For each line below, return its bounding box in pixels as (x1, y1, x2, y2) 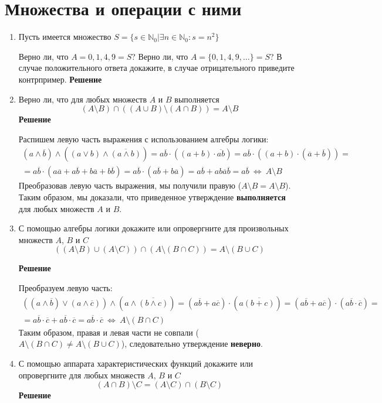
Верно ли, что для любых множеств (18, 93, 147, 105)
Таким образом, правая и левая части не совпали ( (18, 326, 199, 338)
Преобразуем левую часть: (18, 281, 113, 293)
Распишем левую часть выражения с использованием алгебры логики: (18, 132, 269, 145)
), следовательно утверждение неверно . (121, 337, 263, 350)
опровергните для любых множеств (18, 368, 145, 381)
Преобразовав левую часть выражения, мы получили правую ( (18, 179, 242, 192)
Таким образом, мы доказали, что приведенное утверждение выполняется (18, 190, 286, 203)
